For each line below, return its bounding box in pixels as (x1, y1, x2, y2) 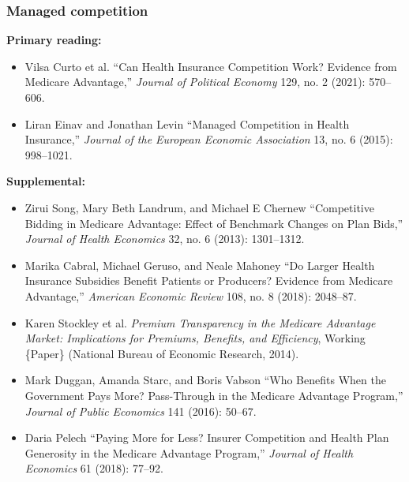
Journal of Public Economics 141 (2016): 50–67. (24, 402, 257, 419)
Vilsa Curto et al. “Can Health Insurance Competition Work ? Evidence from (24, 58, 397, 74)
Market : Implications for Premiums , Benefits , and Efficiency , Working (24, 330, 366, 346)
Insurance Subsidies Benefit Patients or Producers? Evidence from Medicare (24, 272, 393, 289)
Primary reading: (6, 32, 102, 48)
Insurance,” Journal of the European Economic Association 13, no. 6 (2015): (24, 131, 393, 148)
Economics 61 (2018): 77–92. (24, 460, 163, 476)
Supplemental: (6, 173, 85, 189)
